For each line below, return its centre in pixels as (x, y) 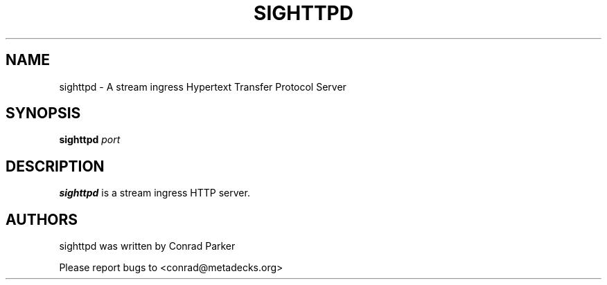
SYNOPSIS (43, 113)
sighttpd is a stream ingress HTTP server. (155, 193)
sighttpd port (90, 140)
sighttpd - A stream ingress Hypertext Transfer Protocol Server (203, 86)
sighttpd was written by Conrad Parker (147, 246)
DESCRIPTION (55, 166)
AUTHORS (42, 219)
